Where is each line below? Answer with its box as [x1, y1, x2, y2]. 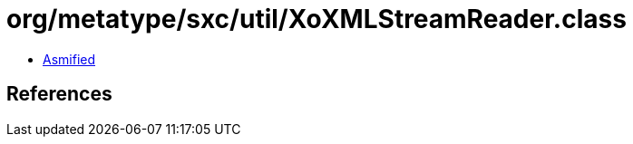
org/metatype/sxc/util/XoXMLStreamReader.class [6, 4, 627, 34]
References [6, 82, 112, 106]
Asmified [43, 51, 96, 67]
